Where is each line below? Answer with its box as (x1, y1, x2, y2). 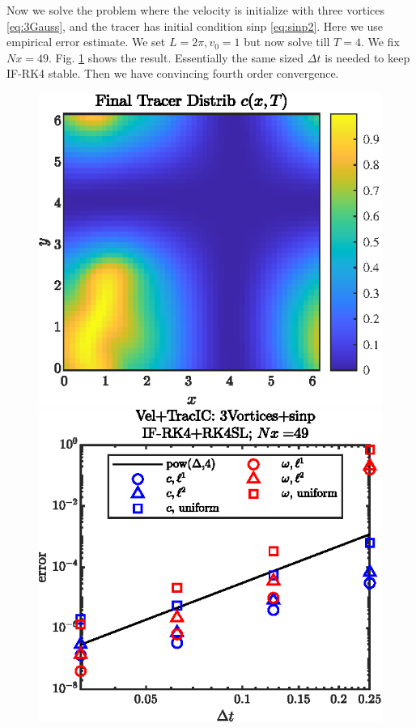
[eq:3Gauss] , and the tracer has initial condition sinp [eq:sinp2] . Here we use (6, 17, 384, 34)
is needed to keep (325, 49, 410, 66)
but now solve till (244, 33, 330, 50)
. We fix (360, 33, 400, 50)
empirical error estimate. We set (6, 33, 166, 50)
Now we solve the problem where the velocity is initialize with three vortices (6, 2, 384, 18)
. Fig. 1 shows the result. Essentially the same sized (48, 49, 304, 66)
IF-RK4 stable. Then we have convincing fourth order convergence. (6, 65, 339, 82)
